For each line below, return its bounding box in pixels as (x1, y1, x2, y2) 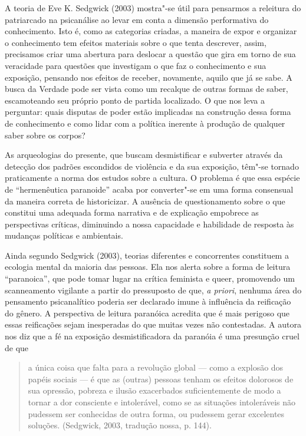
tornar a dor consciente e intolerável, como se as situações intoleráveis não (28, 396, 296, 408)
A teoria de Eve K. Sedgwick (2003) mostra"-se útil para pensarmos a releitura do (5, 2, 301, 14)
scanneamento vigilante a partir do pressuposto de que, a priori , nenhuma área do (5, 283, 302, 296)
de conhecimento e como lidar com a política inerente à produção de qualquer (5, 117, 285, 129)
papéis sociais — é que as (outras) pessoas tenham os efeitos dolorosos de (28, 372, 294, 385)
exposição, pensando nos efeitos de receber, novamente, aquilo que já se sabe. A (5, 71, 292, 83)
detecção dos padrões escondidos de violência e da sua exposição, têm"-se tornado (5, 160, 299, 172)
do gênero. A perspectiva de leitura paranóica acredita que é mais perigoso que (5, 306, 290, 319)
